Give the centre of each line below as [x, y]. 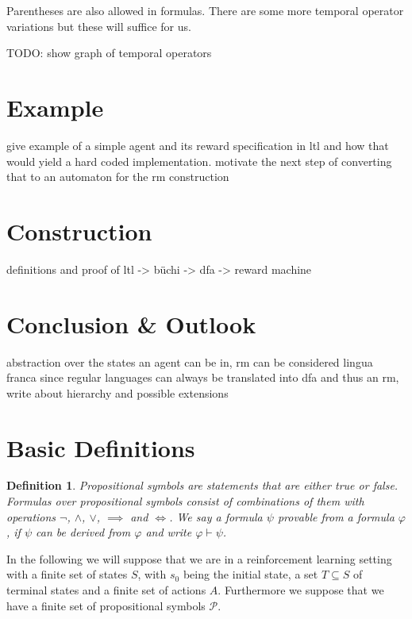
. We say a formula [216, 516]
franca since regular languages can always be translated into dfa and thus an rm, [203, 377]
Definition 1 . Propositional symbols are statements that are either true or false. [202, 485]
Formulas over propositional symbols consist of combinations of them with [185, 501]
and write [169, 532]
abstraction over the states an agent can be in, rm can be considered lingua [190, 361]
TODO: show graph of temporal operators [109, 53]
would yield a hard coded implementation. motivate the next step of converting [199, 161]
